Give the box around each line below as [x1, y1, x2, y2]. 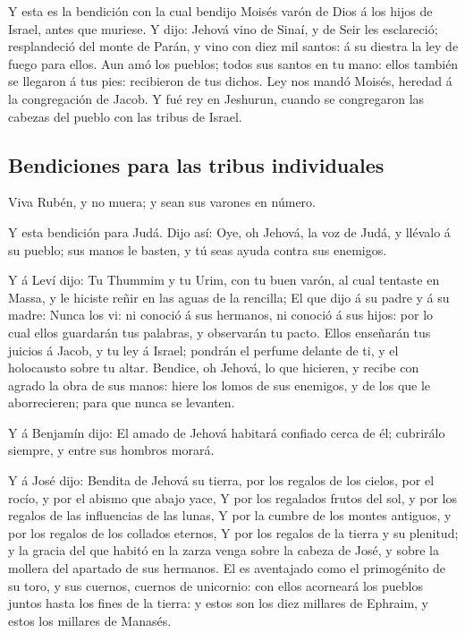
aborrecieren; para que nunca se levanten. [8, 393, 235, 412]
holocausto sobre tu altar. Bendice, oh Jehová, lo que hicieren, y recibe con [8, 358, 419, 377]
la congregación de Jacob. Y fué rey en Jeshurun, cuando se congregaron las [8, 89, 425, 107]
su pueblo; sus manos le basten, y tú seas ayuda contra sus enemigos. [8, 240, 387, 259]
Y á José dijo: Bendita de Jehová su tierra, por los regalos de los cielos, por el [8, 471, 435, 490]
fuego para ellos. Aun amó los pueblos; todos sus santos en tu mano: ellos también [8, 54, 459, 73]
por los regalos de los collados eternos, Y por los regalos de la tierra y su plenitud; [8, 523, 459, 542]
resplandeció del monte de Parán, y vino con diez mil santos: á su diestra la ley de [8, 37, 459, 56]
